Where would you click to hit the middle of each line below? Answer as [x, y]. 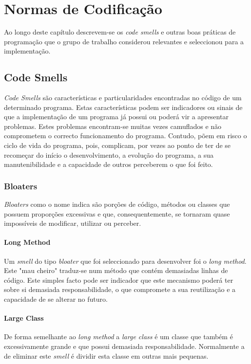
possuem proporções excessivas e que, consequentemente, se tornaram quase [117, 213]
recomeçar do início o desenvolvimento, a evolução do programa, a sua [109, 155]
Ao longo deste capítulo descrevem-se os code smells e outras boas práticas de [120, 32]
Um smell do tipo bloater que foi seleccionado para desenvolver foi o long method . [125, 261]
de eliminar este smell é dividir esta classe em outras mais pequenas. [106, 355]
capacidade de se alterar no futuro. [56, 299]
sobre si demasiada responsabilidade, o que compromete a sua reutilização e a [120, 289]
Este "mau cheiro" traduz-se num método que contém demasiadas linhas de [116, 270]
